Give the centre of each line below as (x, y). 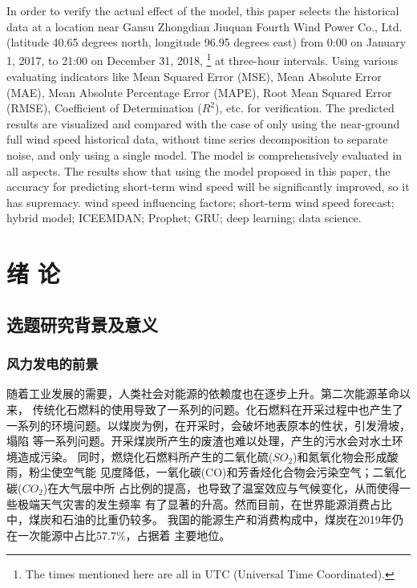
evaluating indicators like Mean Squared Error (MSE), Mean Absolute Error (194, 77)
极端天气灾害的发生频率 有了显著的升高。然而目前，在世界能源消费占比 (204, 503)
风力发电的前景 (53, 364)
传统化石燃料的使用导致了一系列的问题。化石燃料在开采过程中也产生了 (218, 409)
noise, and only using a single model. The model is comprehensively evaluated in (204, 155)
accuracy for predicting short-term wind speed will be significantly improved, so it (208, 187)
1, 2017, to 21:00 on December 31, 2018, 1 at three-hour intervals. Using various (202, 59)
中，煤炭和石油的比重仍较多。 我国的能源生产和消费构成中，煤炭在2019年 (199, 519)
